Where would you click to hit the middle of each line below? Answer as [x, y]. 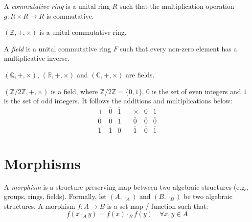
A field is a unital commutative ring [57, 48]
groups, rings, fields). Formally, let [55, 196]
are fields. [140, 74]
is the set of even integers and [196, 91]
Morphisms [42, 163]
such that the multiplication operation [177, 6]
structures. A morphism [40, 206]
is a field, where [74, 91]
